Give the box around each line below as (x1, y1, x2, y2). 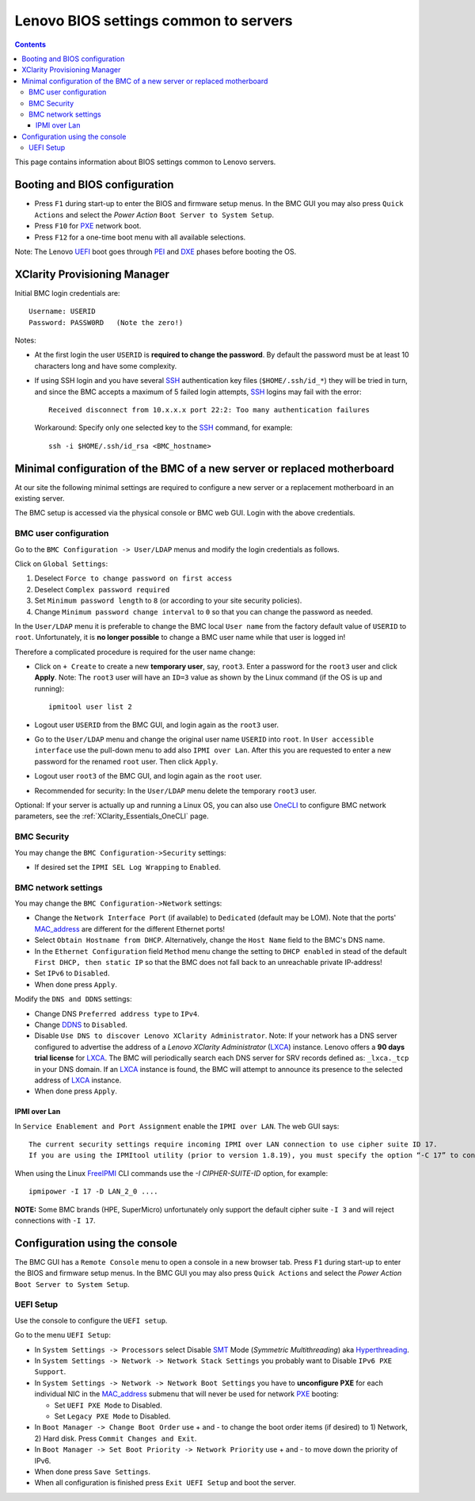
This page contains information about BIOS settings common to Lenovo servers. (14, 157, 276, 167)
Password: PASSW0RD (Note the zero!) (28, 318, 184, 327)
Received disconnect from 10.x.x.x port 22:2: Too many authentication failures (48, 405, 370, 414)
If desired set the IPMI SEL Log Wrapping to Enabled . (34, 862, 221, 871)
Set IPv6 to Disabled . (34, 968, 110, 978)
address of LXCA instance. (34, 1075, 122, 1085)
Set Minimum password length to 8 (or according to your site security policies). (34, 595, 302, 606)
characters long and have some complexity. (34, 361, 177, 370)
